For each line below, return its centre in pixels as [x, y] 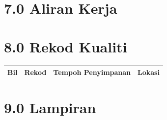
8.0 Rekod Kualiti [66, 46]
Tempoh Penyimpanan [92, 72]
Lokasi [149, 72]
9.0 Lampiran [50, 108]
